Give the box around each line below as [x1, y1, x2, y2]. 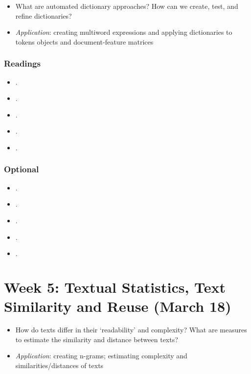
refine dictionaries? [15, 10, 72, 21]
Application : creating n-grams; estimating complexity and [15, 351, 187, 361]
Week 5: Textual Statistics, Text [4, 277, 226, 297]
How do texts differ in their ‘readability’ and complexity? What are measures [15, 325, 247, 335]
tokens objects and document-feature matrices [15, 36, 154, 47]
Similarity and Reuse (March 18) [4, 296, 231, 316]
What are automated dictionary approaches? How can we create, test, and [15, 1, 238, 11]
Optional [4, 163, 39, 175]
